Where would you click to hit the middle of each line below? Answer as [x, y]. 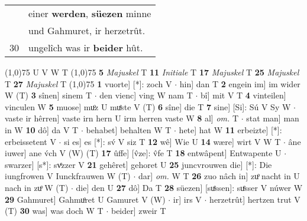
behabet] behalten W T [129, 129]
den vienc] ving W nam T [146, 95]
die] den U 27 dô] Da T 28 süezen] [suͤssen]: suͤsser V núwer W [189, 187]
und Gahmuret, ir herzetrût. [87, 30]
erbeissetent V [30, 141]
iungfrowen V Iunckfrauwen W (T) [68, 176]
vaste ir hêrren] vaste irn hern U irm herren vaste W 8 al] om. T [122, 118]
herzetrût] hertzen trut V [255, 199]
